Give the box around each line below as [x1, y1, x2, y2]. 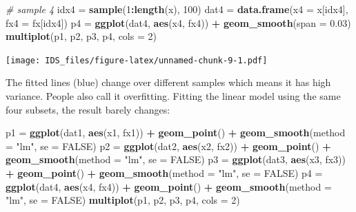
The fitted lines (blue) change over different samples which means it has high [6, 75, 331, 89]
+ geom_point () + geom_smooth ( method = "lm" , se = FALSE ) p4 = [6, 166, 323, 180]
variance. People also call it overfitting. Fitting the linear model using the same [6, 89, 341, 103]
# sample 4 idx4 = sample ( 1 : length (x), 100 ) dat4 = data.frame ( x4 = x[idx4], [6, 2, 348, 16]
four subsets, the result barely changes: [6, 102, 170, 116]
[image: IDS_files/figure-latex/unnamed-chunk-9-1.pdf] [6, 55, 268, 65]
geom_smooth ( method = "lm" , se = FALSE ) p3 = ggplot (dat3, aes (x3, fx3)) [6, 152, 346, 167]
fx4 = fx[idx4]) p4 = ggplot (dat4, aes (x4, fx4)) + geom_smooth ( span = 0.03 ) [6, 15, 351, 30]
